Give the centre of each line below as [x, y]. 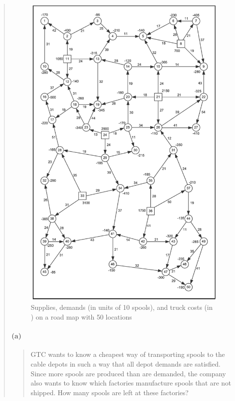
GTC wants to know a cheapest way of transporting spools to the [128, 354]
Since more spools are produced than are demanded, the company [128, 373]
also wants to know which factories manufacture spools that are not [131, 383]
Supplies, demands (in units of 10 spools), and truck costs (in [122, 307]
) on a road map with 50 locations [81, 317]
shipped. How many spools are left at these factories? [110, 392]
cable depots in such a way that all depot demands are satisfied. [125, 364]
